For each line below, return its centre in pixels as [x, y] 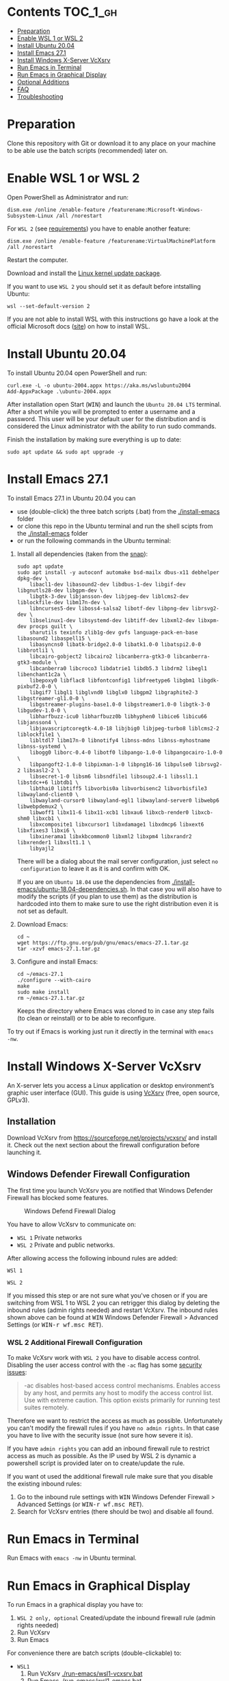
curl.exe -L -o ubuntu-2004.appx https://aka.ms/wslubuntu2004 [99, 385]
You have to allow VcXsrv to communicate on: [72, 1224]
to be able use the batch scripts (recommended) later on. [87, 150]
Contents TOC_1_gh [62, 12]
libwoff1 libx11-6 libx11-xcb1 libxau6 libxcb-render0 [109, 812]
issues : [17, 1372]
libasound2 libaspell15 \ [54, 639]
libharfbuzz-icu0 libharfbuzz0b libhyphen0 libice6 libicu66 [118, 716]
